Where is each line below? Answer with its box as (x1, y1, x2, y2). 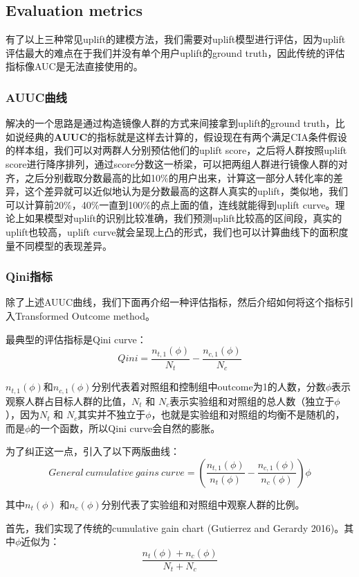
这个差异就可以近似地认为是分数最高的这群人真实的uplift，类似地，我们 (24, 184, 349, 198)
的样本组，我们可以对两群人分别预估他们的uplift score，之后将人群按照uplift (6, 143, 347, 157)
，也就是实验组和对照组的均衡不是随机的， (151, 407, 345, 422)
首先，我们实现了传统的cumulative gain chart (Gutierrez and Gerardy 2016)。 (6, 520, 344, 535)
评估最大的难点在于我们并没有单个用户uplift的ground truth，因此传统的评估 (6, 45, 345, 60)
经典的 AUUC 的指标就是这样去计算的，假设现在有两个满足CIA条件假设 (24, 129, 347, 144)
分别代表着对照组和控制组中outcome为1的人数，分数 (91, 379, 326, 394)
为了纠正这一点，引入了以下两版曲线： (6, 444, 180, 458)
